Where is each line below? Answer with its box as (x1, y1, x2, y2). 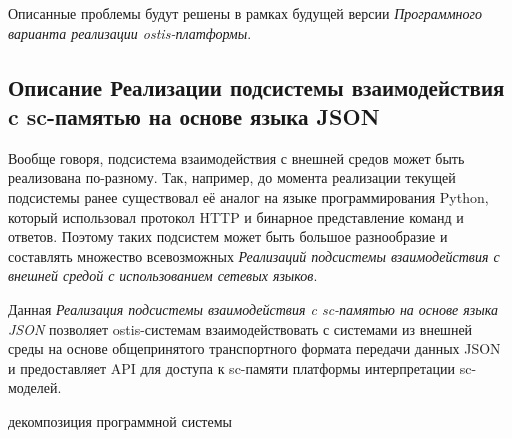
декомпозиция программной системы (8, 410, 232, 431)
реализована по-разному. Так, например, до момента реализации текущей (8, 167, 456, 188)
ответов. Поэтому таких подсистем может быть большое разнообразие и (8, 226, 448, 247)
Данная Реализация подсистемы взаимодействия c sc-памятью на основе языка (8, 298, 498, 319)
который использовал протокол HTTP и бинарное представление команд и (8, 206, 464, 227)
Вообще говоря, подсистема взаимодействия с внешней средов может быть (8, 147, 465, 168)
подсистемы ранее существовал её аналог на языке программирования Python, (8, 186, 489, 207)
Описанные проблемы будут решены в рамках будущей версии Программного (8, 3, 482, 23)
